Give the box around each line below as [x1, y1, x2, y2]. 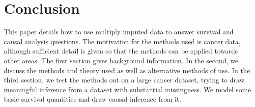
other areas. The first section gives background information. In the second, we [4, 55, 238, 65]
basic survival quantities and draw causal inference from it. [4, 94, 181, 104]
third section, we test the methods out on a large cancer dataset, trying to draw [4, 75, 245, 85]
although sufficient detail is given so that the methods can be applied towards [4, 46, 238, 56]
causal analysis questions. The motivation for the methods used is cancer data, [4, 36, 241, 46]
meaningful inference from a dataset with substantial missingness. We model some [4, 84, 251, 94]
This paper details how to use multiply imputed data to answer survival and [4, 27, 234, 37]
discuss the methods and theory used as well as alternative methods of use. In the [4, 65, 250, 75]
